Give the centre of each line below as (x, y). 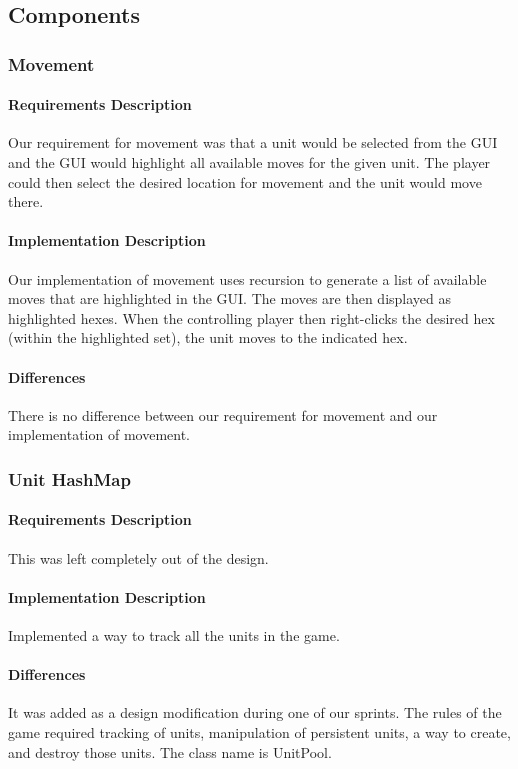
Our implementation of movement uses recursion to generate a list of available (247, 278)
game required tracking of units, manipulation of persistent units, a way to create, (259, 731)
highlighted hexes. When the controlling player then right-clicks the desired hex (251, 317)
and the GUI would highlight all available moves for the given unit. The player (249, 162)
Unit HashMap (69, 478)
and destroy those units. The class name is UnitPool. (170, 751)
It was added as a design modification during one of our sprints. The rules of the (255, 712)
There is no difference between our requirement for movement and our (223, 414)
